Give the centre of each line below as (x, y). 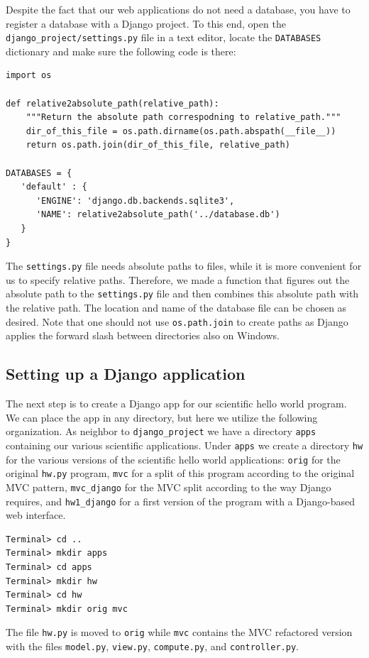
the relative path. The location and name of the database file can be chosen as (176, 308)
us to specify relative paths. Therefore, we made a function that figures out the (178, 279)
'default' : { (54, 187)
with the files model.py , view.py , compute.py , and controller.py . (152, 646)
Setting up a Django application (126, 374)
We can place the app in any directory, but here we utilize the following (162, 417)
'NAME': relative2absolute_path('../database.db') (158, 215)
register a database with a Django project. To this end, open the (146, 23)
